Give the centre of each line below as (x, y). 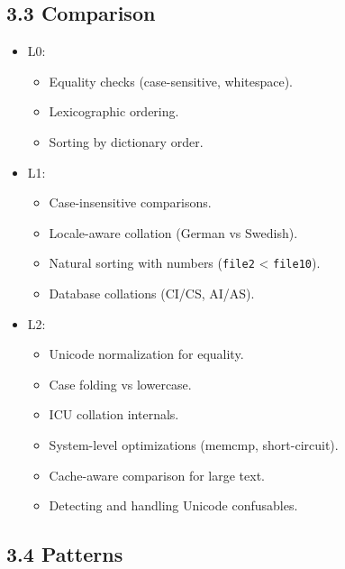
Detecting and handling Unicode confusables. (173, 505)
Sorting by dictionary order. (126, 141)
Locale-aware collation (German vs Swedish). (173, 232)
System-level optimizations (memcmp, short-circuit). (194, 444)
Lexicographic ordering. (114, 111)
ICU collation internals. (114, 414)
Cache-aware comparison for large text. (157, 475)
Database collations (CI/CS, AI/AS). (152, 294)
